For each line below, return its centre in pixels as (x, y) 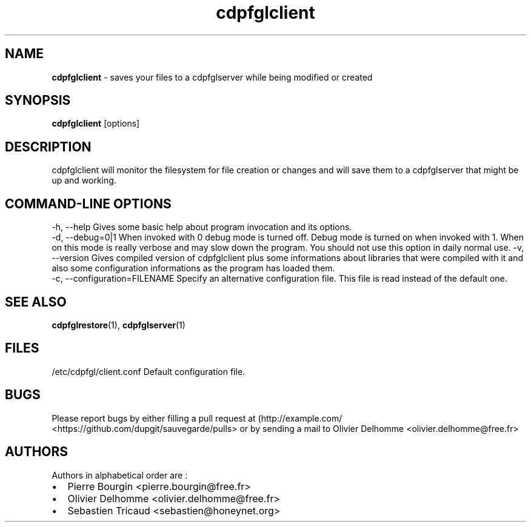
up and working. (84, 181)
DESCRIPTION (48, 147)
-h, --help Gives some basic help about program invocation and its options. (202, 227)
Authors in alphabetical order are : (120, 475)
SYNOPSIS (38, 101)
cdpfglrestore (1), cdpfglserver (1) (119, 325)
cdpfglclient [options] (96, 124)
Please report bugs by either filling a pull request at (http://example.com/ (197, 418)
